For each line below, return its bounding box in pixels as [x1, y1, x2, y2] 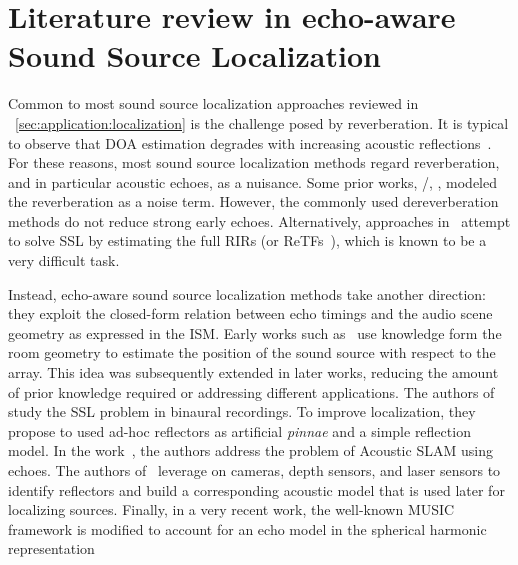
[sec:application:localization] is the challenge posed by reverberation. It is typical [15, 112, 509, 133]
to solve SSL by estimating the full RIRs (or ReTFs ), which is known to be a [8, 230, 487, 251]
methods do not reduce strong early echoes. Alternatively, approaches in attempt [8, 210, 511, 231]
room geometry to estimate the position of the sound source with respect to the [8, 342, 496, 363]
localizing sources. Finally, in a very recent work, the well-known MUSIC [8, 499, 455, 520]
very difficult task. [8, 250, 120, 271]
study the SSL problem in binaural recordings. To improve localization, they [8, 401, 476, 422]
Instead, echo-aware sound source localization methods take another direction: [8, 283, 487, 304]
